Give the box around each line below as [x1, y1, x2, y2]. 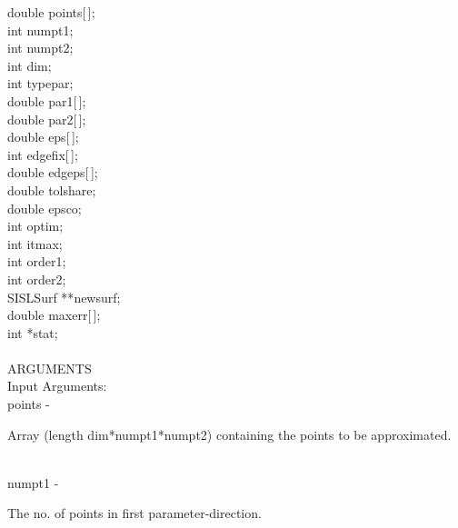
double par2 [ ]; [7, 109, 86, 128]
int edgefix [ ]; [7, 144, 78, 164]
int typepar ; [7, 74, 74, 93]
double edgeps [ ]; [7, 163, 98, 182]
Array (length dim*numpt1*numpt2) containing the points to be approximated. [7, 424, 452, 443]
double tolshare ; [7, 180, 96, 199]
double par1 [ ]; [7, 91, 86, 110]
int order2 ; [7, 269, 66, 288]
